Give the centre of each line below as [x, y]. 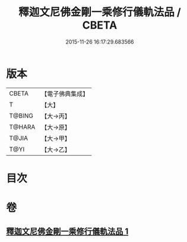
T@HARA [22, 127]
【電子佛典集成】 [65, 94]
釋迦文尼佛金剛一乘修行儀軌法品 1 [67, 232]
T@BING [21, 116]
